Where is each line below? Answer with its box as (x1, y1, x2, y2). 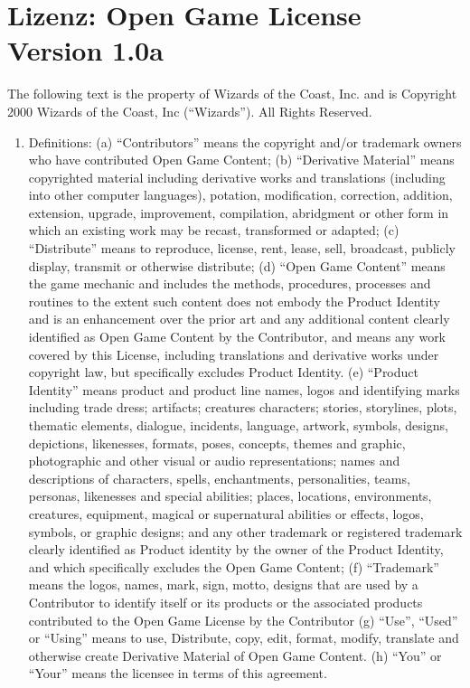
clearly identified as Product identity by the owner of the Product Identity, (28, 540, 444, 559)
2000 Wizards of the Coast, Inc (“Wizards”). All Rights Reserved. (7, 101, 372, 120)
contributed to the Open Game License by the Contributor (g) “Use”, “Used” (28, 610, 458, 629)
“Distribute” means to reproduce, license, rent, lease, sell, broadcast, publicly (28, 239, 456, 258)
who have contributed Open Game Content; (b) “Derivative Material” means (28, 150, 455, 169)
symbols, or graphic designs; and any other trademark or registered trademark (28, 522, 463, 541)
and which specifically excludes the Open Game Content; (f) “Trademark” (28, 557, 439, 576)
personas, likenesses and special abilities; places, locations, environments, (28, 486, 432, 505)
